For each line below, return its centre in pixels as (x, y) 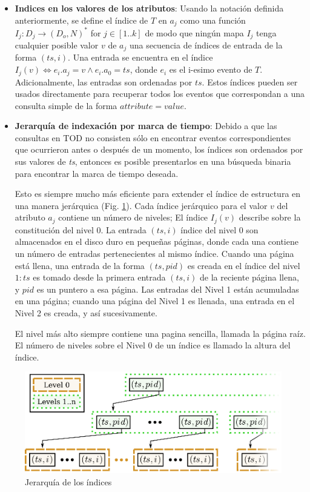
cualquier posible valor (57, 45)
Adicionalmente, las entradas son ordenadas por (104, 81)
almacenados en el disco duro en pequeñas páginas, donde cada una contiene (157, 241)
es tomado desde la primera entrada (99, 277)
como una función (213, 20)
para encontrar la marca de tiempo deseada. (97, 173)
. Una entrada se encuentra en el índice (140, 57)
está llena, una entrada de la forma (80, 265)
